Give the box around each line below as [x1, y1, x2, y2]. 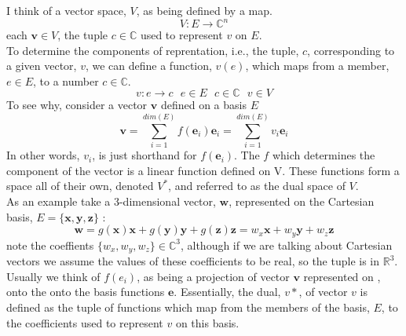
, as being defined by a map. [136, 2, 272, 18]
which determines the [272, 147, 375, 163]
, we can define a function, [85, 57, 212, 74]
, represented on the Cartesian [229, 193, 375, 210]
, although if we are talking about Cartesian [180, 236, 393, 253]
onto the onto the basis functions [6, 283, 165, 300]
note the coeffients [6, 236, 94, 253]
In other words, [6, 147, 80, 163]
